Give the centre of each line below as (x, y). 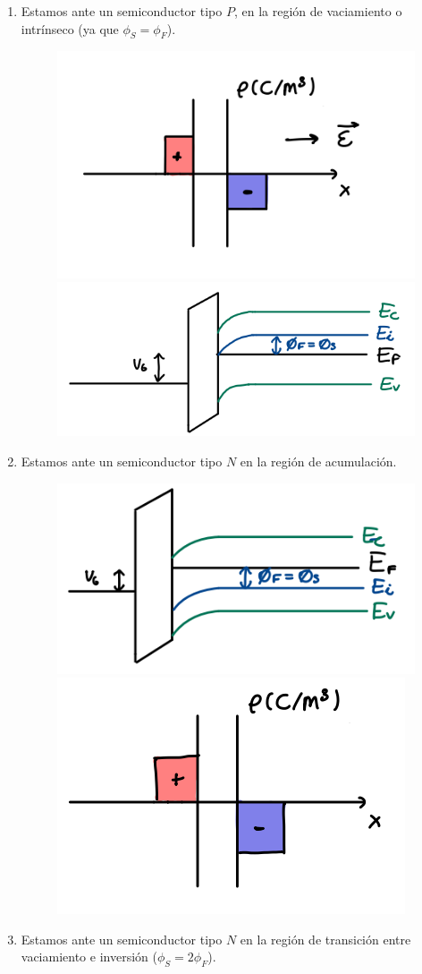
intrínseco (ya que (70, 28)
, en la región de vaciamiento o (318, 11)
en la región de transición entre (325, 939)
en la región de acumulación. (318, 461)
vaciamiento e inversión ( (89, 957)
